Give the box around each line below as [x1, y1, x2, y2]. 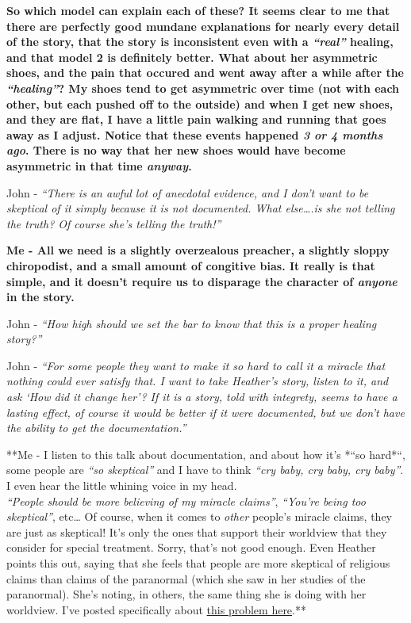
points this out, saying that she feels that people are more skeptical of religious [6, 555, 390, 571]
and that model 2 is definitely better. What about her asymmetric [6, 48, 378, 65]
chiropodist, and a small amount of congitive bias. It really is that [6, 257, 375, 273]
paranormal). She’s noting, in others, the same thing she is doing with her [6, 586, 367, 602]
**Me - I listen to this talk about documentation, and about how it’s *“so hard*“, [6, 445, 405, 462]
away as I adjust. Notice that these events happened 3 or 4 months [6, 126, 383, 143]
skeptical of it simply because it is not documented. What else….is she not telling [6, 200, 395, 216]
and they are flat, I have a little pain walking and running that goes [6, 111, 386, 128]
